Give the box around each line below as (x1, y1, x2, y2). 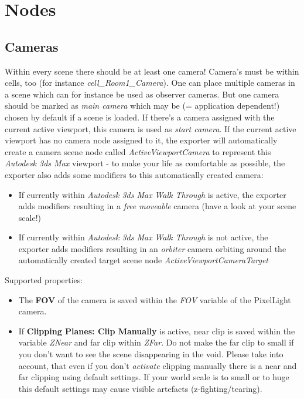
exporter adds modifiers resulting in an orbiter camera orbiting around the (18, 242, 286, 254)
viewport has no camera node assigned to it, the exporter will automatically (5, 134, 278, 146)
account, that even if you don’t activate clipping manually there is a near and (18, 359, 297, 371)
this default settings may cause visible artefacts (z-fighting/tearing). (18, 382, 262, 394)
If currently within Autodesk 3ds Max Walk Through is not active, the (18, 231, 268, 243)
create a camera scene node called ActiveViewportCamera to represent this (5, 145, 271, 157)
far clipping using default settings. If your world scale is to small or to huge (18, 371, 289, 383)
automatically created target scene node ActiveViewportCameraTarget (18, 254, 268, 266)
